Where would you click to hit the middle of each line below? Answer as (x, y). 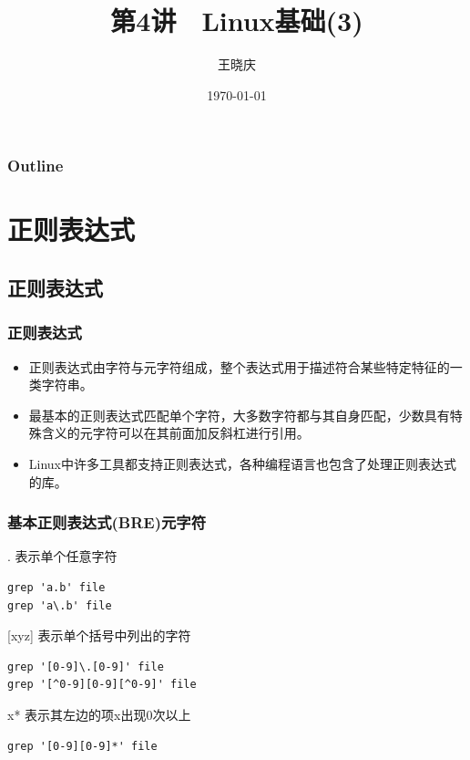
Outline (36, 166)
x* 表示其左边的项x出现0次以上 (99, 714)
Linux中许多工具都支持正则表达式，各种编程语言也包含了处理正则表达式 (243, 463)
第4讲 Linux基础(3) (237, 21)
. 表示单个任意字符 (62, 556)
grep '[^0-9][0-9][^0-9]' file (102, 685)
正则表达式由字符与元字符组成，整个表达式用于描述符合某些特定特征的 (239, 366)
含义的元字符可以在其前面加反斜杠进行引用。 (175, 433)
